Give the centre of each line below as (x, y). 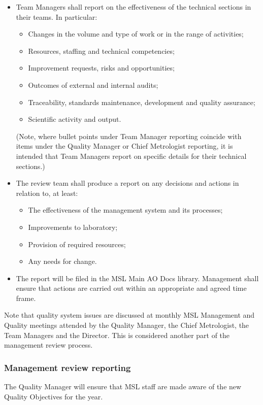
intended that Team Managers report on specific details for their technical (131, 156)
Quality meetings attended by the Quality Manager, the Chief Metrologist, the (127, 325)
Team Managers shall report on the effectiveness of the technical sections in (134, 7)
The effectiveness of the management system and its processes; (125, 210)
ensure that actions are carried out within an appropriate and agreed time (131, 288)
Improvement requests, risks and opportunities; (101, 68)
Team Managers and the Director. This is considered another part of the (117, 335)
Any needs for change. (62, 261)
